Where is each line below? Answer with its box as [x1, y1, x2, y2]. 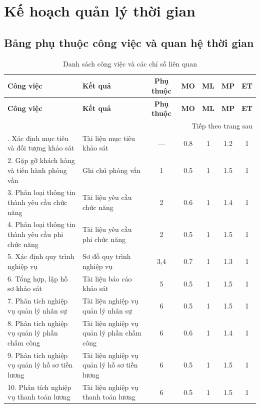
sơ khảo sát [7, 283, 42, 293]
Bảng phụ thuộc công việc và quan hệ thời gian [4, 34, 254, 50]
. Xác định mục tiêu [7, 132, 69, 143]
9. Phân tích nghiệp [7, 349, 68, 360]
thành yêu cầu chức [7, 196, 67, 207]
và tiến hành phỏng [7, 164, 67, 175]
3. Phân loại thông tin [7, 187, 75, 197]
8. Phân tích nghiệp [7, 317, 68, 328]
